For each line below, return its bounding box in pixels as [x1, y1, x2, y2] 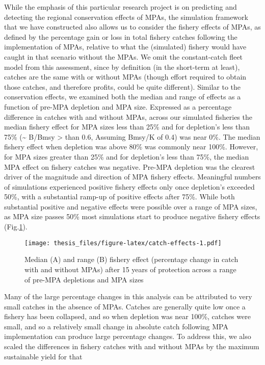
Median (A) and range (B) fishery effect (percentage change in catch [24, 254, 238, 265]
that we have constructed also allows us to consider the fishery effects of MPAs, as [4, 21, 261, 32]
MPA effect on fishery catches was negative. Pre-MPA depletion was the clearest [4, 161, 255, 172]
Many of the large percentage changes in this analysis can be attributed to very [4, 291, 252, 302]
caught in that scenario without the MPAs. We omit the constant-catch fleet [4, 51, 243, 62]
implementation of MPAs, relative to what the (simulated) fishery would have [4, 41, 247, 52]
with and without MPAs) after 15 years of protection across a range [24, 264, 236, 274]
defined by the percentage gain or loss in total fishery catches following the [4, 31, 237, 42]
